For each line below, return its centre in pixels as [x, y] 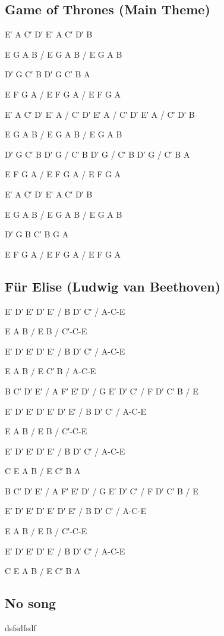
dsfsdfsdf [20, 628]
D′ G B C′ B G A [37, 234]
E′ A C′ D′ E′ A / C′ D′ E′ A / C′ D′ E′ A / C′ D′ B [100, 114]
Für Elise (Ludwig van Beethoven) [113, 286]
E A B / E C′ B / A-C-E [51, 371]
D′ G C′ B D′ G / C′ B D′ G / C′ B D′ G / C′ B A [97, 154]
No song [31, 603]
